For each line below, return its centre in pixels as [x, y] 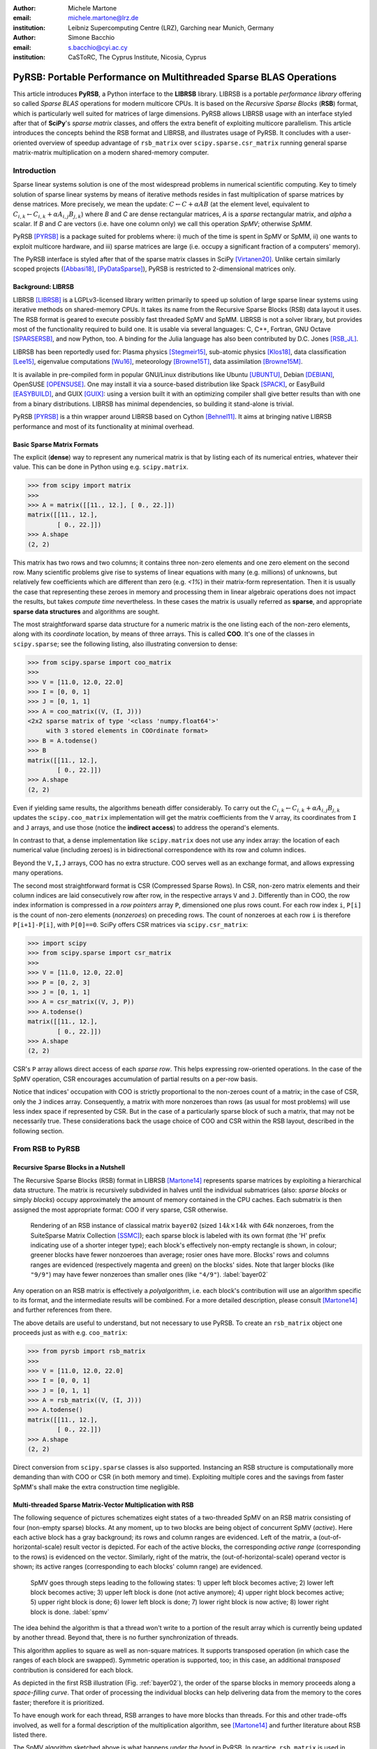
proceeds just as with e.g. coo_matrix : [70, 1333]
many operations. [38, 873]
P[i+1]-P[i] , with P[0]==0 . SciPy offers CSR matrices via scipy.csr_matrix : [131, 925]
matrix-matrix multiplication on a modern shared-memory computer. [111, 153]
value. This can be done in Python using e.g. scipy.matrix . [101, 467]
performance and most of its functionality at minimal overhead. [104, 426]
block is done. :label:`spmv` [70, 1612]
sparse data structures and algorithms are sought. [86, 611]
